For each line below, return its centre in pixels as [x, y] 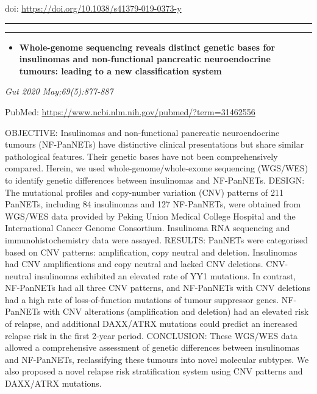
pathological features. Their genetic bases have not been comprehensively [141, 156]
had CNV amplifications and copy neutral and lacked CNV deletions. [134, 264]
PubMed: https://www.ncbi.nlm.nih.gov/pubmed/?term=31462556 [130, 111]
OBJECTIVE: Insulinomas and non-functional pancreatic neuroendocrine [142, 132]
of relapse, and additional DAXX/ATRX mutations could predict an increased [151, 324]
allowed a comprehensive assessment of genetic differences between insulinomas [152, 347]
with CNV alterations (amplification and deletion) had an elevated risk [176, 311]
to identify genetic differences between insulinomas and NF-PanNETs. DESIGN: [155, 180]
